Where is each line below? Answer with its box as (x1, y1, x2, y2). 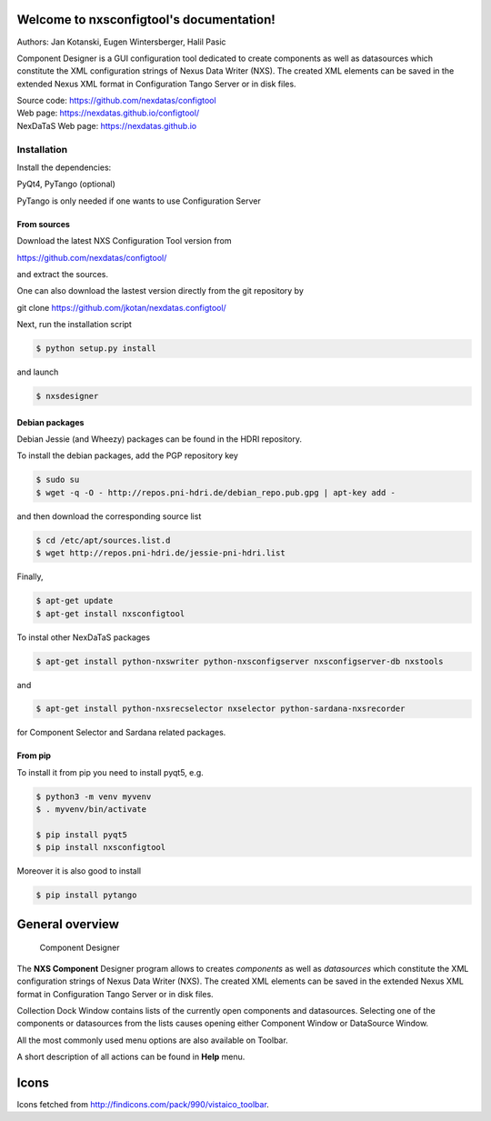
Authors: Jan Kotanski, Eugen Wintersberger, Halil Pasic (16, 36, 226, 47)
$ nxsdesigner (35, 391, 99, 402)
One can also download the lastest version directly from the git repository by (16, 285, 305, 296)
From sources (16, 218, 70, 229)
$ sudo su (35, 475, 80, 485)
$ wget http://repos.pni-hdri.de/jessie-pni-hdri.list (35, 548, 286, 558)
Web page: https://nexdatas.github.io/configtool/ (16, 107, 200, 118)
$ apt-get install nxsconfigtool (35, 608, 185, 618)
